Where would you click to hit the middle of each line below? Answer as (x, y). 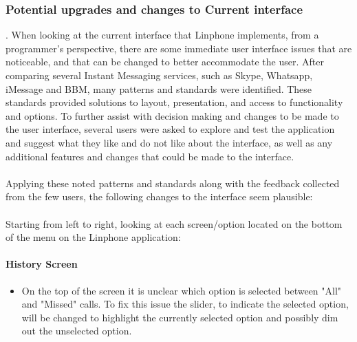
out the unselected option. (77, 331)
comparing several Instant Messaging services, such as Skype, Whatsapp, (159, 75)
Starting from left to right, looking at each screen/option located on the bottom (174, 223)
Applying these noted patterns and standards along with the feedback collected (173, 183)
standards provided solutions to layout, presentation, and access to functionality (174, 102)
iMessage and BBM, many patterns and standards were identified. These (159, 88)
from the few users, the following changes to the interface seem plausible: (159, 196)
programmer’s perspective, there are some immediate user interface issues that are (179, 48)
